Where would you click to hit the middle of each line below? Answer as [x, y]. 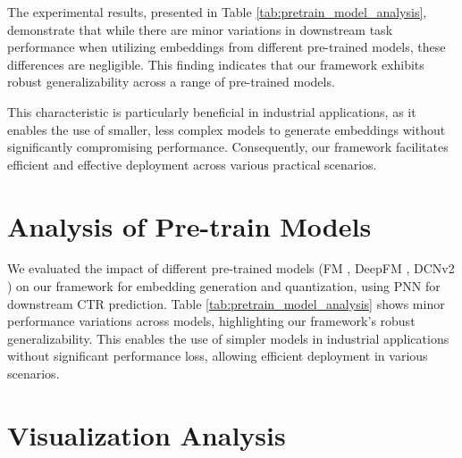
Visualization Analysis [147, 434]
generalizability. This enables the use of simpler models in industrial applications [228, 338]
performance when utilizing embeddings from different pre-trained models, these [227, 47]
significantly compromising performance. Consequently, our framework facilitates [228, 147]
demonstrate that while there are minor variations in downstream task [200, 29]
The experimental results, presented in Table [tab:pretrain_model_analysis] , [217, 12]
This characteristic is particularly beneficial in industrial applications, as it [212, 111]
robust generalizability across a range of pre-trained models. [171, 82]
